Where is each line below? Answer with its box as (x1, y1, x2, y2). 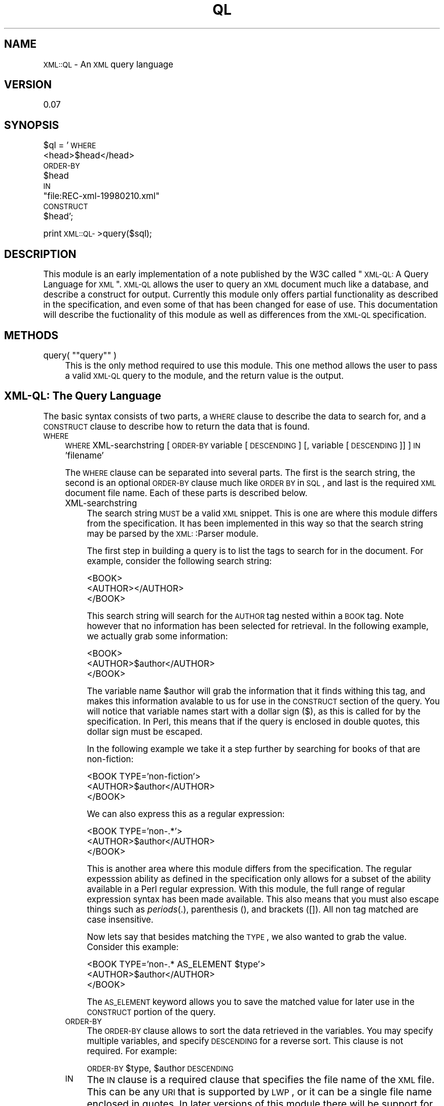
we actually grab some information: (87, 631, 228, 641)
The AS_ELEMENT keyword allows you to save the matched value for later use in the (87, 996, 415, 1007)
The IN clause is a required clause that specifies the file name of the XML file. (87, 1073, 435, 1086)
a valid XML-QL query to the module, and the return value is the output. (65, 370, 344, 381)
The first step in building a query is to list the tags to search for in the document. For (87, 545, 424, 556)
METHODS (4, 329, 59, 342)
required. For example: (87, 1046, 177, 1056)
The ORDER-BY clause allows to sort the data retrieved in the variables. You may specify (87, 1025, 433, 1036)
